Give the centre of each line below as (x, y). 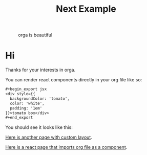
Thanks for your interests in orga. (40, 70)
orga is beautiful (35, 35)
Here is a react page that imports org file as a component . (66, 147)
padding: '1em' (26, 108)
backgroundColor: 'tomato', (40, 98)
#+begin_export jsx (26, 89)
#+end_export (19, 118)
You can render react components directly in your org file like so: (74, 80)
